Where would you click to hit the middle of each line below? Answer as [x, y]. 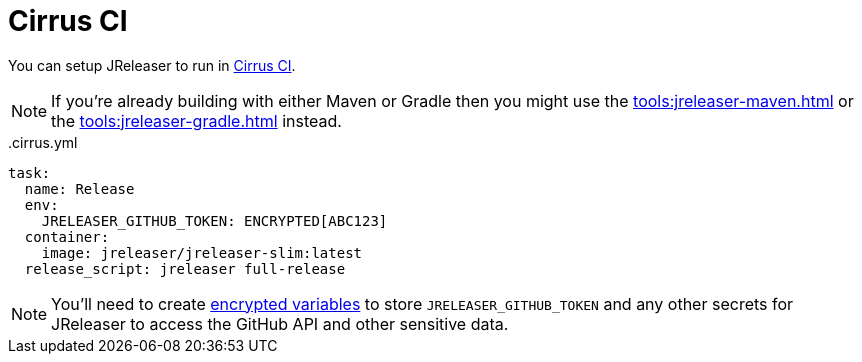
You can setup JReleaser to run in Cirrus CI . [152, 65]
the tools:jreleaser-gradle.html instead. [196, 120]
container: [67, 236]
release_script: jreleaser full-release [185, 268]
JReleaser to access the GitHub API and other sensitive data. [280, 323]
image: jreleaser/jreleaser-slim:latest [202, 252]
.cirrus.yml [43, 142]
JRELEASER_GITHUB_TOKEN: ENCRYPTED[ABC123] [214, 220]
